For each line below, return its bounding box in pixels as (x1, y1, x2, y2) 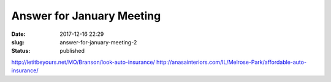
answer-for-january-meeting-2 (59, 38, 137, 46)
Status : (11, 47, 31, 55)
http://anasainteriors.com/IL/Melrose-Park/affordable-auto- (156, 58, 306, 66)
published (59, 47, 85, 55)
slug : (11, 38, 25, 46)
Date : (11, 30, 26, 38)
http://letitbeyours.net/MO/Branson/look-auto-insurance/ (11, 58, 156, 66)
